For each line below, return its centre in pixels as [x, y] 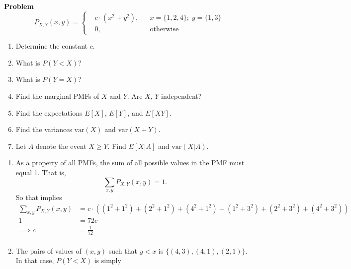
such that [123, 250]
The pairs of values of [48, 250]
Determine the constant [51, 46]
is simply [108, 260]
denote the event [61, 146]
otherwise [164, 29]
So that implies [39, 197]
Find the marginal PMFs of [57, 96]
